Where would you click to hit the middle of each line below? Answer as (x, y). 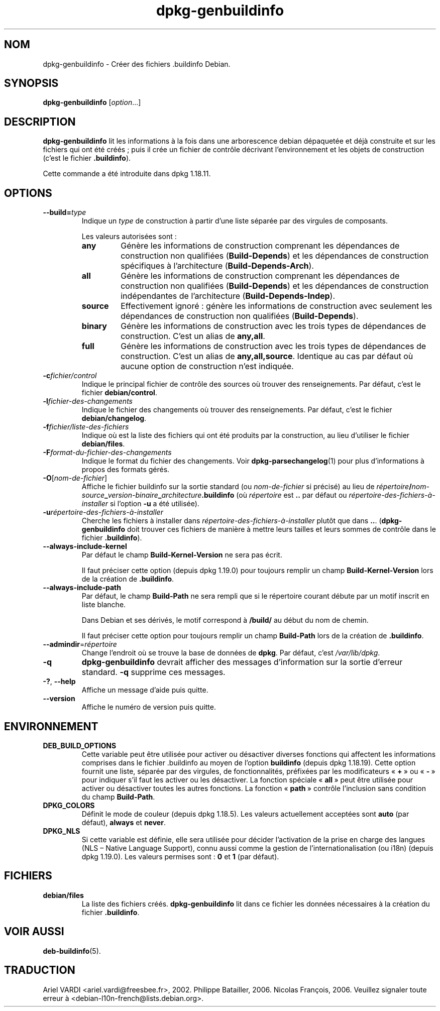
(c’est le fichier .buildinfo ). (87, 158)
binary (94, 326)
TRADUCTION (40, 970)
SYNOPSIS (31, 83)
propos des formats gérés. (126, 470)
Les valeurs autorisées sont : (129, 237)
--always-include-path (82, 588)
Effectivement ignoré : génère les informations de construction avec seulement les (277, 306)
